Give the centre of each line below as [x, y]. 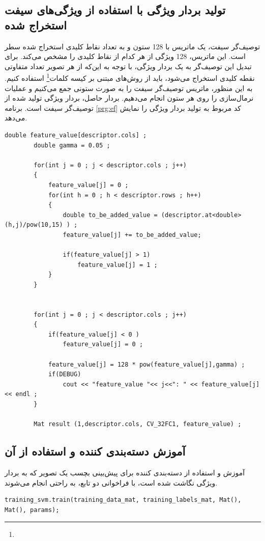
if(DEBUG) [65, 374]
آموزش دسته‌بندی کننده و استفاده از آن [95, 451]
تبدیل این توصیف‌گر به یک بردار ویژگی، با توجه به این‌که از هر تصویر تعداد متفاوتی [128, 66]
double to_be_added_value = [110, 215]
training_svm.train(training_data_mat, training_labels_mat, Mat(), [123, 500]
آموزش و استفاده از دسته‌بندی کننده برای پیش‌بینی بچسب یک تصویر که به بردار [125, 473]
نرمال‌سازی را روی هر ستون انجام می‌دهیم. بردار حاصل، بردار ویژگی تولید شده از [129, 98]
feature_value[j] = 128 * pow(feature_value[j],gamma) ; [146, 364]
